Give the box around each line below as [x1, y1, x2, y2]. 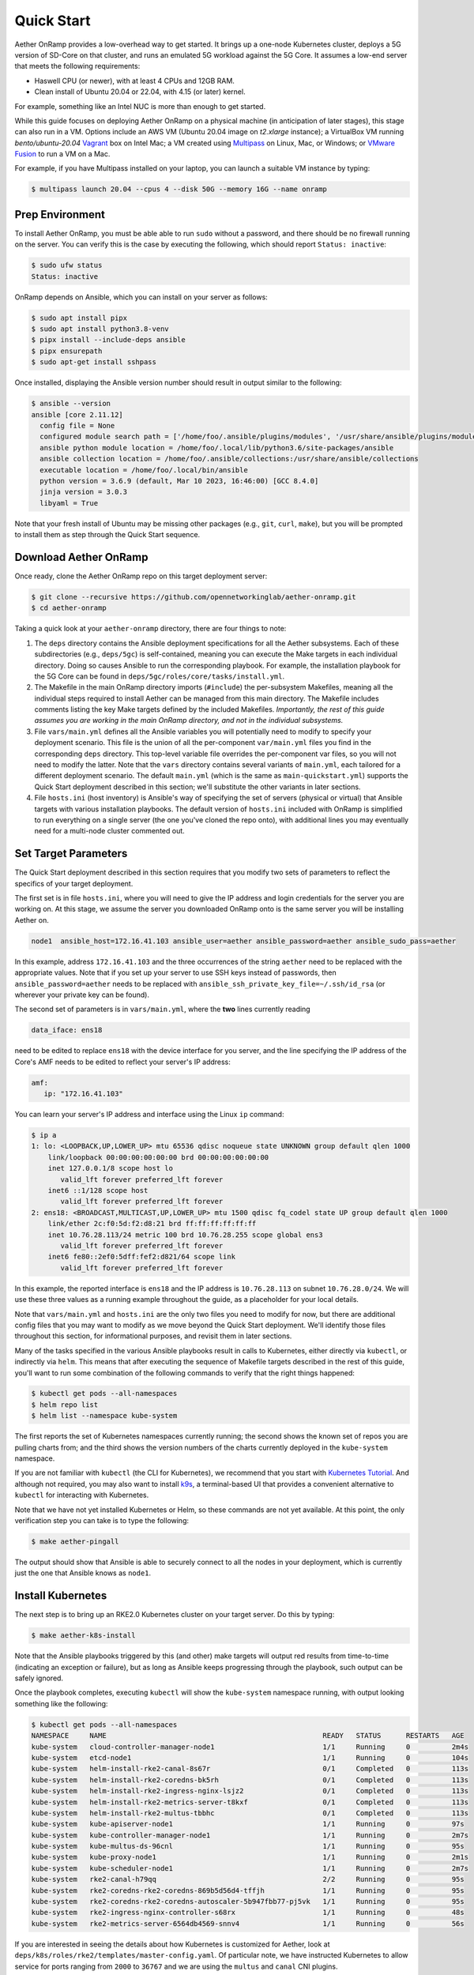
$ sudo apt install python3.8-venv [31, 325, 169, 333]
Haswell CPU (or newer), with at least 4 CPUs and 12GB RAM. [34, 76, 235, 85]
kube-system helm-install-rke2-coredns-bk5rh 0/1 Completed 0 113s [31, 1775, 469, 1785]
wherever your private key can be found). [14, 990, 150, 999]
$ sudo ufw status [31, 261, 103, 270]
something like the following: [14, 1698, 108, 1708]
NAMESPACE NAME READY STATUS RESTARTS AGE [31, 1731, 465, 1740]
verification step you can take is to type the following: [14, 1515, 190, 1525]
